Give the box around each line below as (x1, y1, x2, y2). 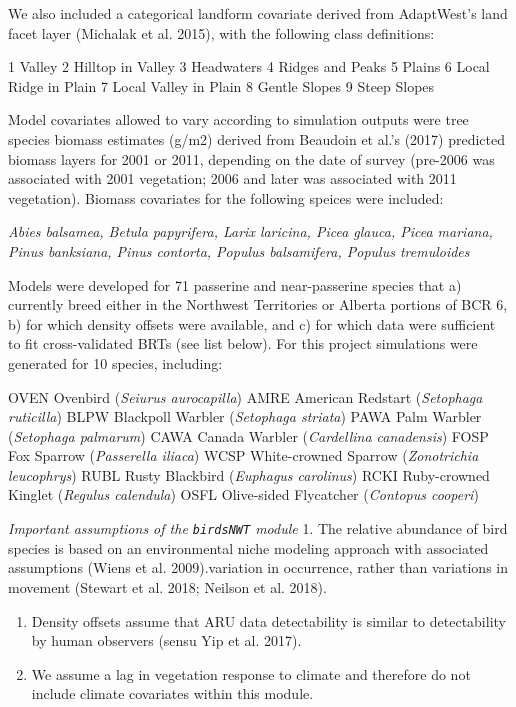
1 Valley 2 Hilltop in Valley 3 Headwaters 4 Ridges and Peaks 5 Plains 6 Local (8, 56, 490, 77)
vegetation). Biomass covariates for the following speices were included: (8, 187, 444, 208)
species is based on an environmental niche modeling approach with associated (8, 537, 489, 558)
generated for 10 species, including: (8, 352, 223, 373)
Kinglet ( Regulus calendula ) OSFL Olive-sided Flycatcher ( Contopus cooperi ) (8, 484, 479, 505)
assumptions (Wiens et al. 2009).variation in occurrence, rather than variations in (8, 557, 508, 578)
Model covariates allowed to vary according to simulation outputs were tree (8, 109, 469, 130)
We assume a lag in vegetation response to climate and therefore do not (31, 663, 471, 684)
